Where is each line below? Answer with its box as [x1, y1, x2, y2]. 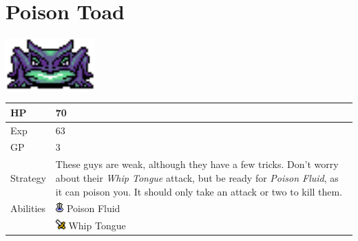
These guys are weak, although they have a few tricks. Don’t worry [55, 157, 339, 171]
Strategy [10, 170, 46, 185]
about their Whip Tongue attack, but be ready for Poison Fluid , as [55, 170, 339, 185]
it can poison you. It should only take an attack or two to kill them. [55, 184, 343, 198]
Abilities [10, 201, 46, 216]
